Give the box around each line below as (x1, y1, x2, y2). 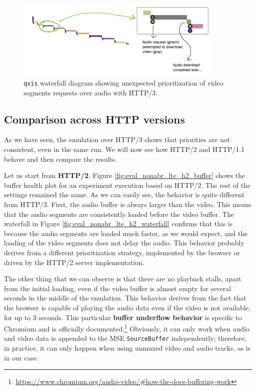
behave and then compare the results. (4, 153, 117, 164)
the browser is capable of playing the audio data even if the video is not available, (4, 302, 251, 312)
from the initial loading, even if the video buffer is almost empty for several (4, 283, 231, 293)
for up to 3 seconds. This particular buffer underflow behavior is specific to (4, 312, 242, 322)
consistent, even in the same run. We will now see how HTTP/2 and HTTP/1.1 (4, 144, 245, 154)
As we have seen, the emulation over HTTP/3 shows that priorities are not (4, 134, 230, 145)
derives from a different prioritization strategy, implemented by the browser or (4, 247, 240, 258)
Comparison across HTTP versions (4, 111, 185, 126)
